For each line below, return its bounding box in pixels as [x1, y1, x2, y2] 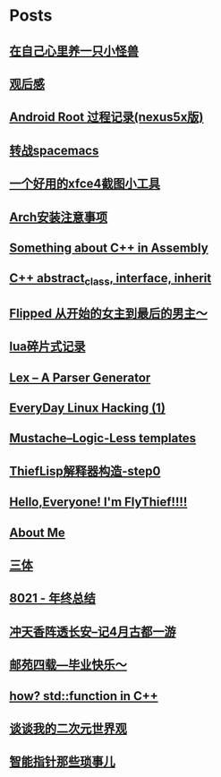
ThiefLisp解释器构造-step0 [9, 463, 161, 479]
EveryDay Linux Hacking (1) [9, 400, 166, 416]
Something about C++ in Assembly [9, 240, 208, 255]
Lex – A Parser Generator [9, 370, 151, 385]
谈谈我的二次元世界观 [9, 721, 127, 736]
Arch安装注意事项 [9, 209, 108, 225]
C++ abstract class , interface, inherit [9, 270, 212, 288]
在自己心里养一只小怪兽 [9, 43, 139, 58]
